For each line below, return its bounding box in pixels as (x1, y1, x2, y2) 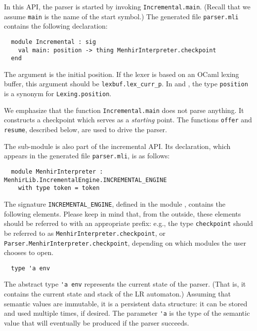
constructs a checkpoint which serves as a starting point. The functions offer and (4, 114, 252, 125)
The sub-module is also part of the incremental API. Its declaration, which (4, 141, 231, 151)
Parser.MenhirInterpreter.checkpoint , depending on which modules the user (4, 237, 246, 248)
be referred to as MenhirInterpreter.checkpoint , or (4, 227, 166, 238)
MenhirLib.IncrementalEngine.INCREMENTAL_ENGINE (4, 176, 167, 184)
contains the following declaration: (4, 21, 108, 31)
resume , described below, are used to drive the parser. (4, 124, 167, 135)
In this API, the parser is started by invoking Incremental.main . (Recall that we (4, 1, 251, 11)
